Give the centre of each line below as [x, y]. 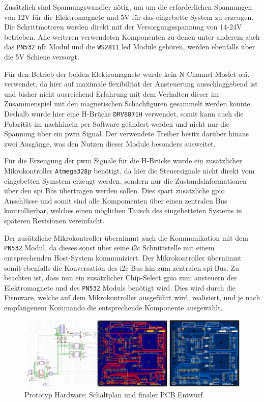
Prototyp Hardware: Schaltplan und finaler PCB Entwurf [114, 394]
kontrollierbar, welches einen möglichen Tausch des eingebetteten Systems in [123, 210]
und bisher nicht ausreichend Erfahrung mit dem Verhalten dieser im [112, 93]
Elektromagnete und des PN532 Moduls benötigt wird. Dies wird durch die [120, 287]
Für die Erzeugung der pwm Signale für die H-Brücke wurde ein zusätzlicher [123, 161]
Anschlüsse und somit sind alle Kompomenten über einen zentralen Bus [116, 200]
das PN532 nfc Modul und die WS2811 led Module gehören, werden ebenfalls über [130, 47]
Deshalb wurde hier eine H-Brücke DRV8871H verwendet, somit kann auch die [124, 113]
